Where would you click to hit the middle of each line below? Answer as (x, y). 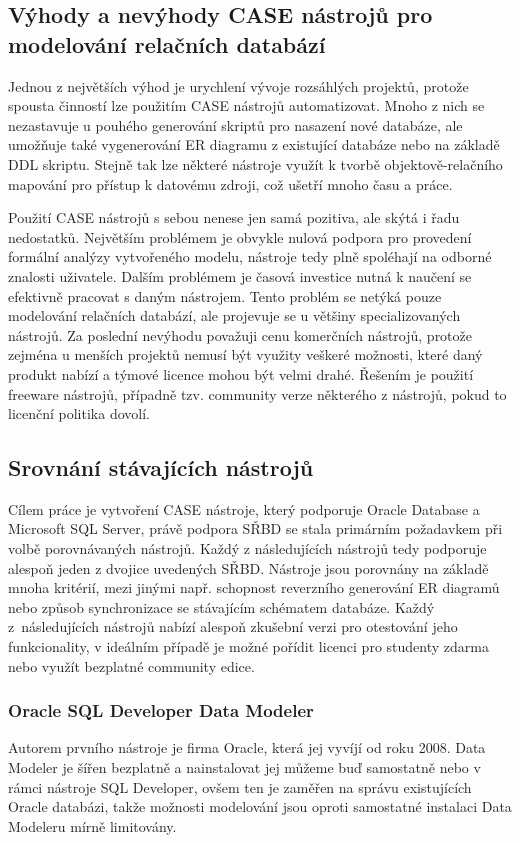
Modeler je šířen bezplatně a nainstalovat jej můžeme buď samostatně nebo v (244, 767)
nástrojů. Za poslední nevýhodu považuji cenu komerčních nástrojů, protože (240, 334)
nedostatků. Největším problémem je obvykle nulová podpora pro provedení (240, 236)
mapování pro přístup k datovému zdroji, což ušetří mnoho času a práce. (230, 183)
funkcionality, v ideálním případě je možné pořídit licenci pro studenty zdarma (248, 646)
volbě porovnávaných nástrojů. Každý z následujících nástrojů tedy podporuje (247, 548)
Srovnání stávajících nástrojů (161, 467)
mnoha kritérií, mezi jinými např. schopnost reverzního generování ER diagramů (254, 587)
